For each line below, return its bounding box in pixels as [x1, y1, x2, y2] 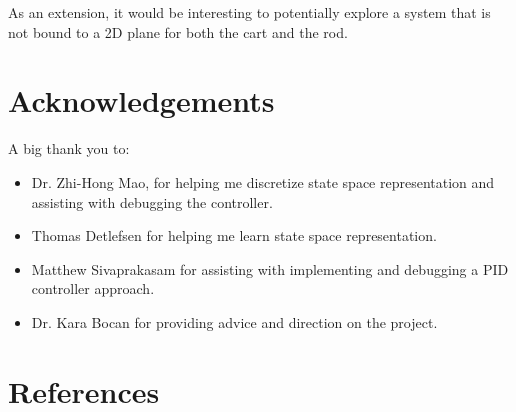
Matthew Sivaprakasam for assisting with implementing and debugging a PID [31, 258, 509, 279]
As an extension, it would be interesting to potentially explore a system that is [8, 2, 491, 22]
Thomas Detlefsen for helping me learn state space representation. [31, 225, 437, 246]
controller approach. [31, 278, 155, 299]
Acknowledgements [8, 80, 275, 121]
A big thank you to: [8, 138, 130, 159]
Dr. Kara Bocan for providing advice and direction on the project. [31, 311, 438, 332]
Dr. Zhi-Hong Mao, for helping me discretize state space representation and [31, 171, 495, 192]
